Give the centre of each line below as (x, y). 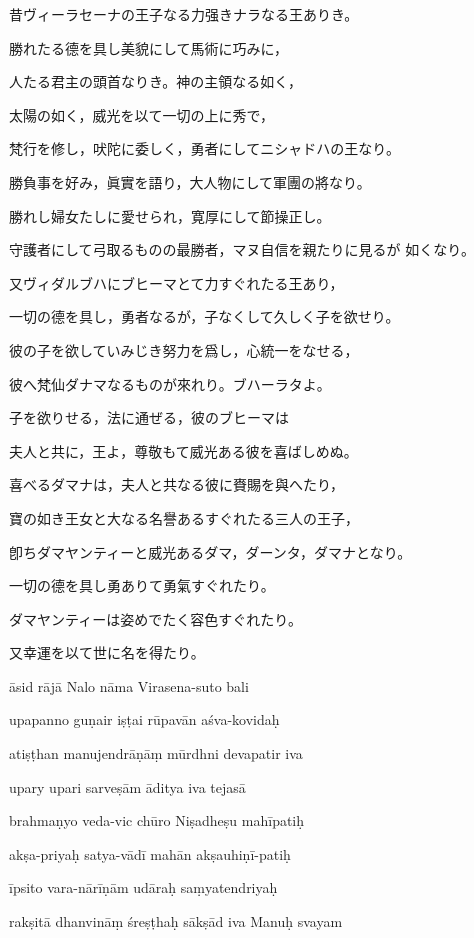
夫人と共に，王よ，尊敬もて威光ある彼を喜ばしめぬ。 (183, 450)
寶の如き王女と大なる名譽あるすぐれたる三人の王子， (184, 517)
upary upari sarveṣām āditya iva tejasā (127, 786)
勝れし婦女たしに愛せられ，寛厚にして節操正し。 (170, 215)
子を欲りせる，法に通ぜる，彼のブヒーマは (149, 417)
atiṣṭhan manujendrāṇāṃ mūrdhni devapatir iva (156, 753)
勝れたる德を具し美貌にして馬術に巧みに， (148, 47)
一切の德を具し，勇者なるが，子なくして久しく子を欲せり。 (204, 316)
